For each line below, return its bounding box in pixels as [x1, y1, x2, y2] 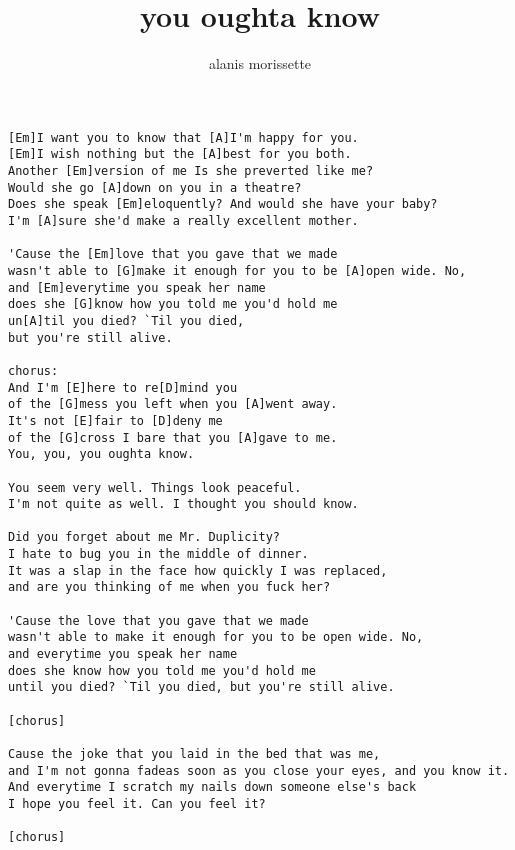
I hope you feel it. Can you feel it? [8, 796, 266, 811]
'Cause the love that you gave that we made [8, 613, 309, 628]
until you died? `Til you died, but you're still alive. [8, 680, 395, 695]
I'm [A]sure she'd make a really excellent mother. [8, 214, 359, 228]
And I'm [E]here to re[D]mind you [8, 380, 238, 395]
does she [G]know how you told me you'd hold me [8, 297, 338, 312]
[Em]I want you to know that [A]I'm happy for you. [8, 130, 359, 145]
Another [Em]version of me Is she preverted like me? [8, 164, 374, 179]
